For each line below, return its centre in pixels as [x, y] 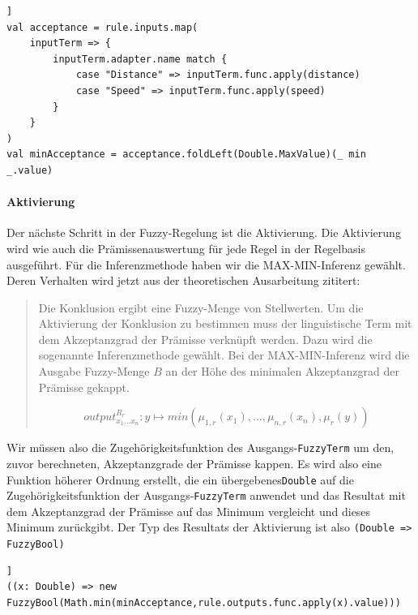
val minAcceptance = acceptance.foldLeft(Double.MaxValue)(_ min [186, 155]
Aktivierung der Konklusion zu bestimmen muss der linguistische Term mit [225, 323]
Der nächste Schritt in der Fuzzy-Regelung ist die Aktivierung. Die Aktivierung [204, 232]
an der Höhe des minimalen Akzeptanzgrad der [282, 371]
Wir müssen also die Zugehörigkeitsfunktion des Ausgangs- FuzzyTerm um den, [200, 447]
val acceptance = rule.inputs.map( [102, 27]
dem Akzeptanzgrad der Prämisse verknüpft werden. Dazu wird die [205, 339]
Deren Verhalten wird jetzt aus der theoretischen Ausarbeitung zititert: [183, 280]
